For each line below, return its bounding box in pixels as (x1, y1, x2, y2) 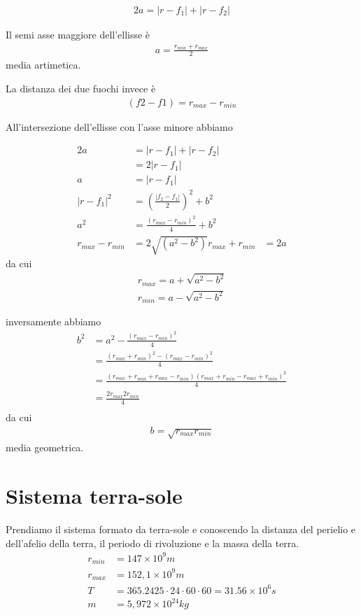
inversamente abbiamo (6, 314, 101, 329)
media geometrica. (6, 440, 84, 455)
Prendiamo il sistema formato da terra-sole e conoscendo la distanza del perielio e (6, 522, 356, 537)
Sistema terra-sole (6, 481, 183, 510)
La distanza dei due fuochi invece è (6, 81, 156, 96)
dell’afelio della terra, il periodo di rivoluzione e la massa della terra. (6, 535, 299, 550)
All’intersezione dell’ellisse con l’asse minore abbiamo (6, 119, 233, 134)
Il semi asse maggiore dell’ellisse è (6, 27, 150, 42)
